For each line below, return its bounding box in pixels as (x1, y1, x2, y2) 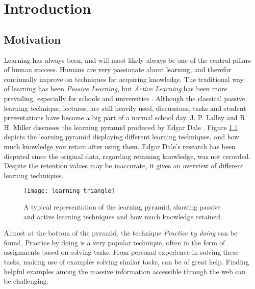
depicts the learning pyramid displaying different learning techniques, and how (4, 131, 239, 142)
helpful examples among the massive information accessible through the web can (4, 266, 246, 276)
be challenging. (4, 276, 49, 286)
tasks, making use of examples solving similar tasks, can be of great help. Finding (4, 256, 249, 266)
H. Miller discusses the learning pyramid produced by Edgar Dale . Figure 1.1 (4, 122, 238, 132)
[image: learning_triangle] (24, 187, 115, 195)
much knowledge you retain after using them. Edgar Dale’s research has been (4, 141, 236, 151)
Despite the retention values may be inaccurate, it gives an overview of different (4, 160, 244, 171)
